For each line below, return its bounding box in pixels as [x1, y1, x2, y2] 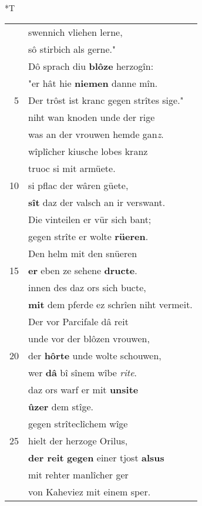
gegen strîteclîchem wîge [28, 416, 128, 430]
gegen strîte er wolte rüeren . [28, 229, 149, 243]
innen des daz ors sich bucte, [28, 280, 146, 294]
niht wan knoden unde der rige [28, 110, 155, 124]
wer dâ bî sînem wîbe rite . [28, 365, 137, 379]
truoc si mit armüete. [28, 161, 116, 175]
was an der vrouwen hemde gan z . [28, 127, 164, 141]
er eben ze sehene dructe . [28, 263, 137, 277]
